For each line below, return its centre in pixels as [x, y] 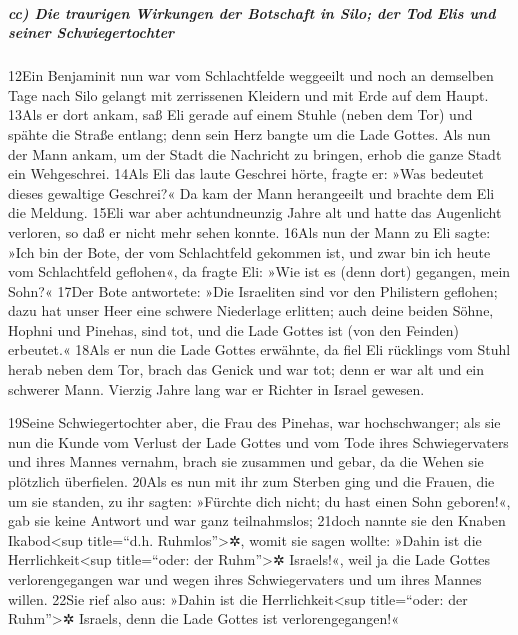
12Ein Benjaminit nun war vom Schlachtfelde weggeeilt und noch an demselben [251, 75]
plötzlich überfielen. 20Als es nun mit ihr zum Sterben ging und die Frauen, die [251, 481]
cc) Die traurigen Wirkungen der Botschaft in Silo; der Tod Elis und [252, 12]
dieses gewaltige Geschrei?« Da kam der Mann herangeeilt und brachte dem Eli [251, 192]
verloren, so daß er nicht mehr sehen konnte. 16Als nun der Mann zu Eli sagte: [249, 231]
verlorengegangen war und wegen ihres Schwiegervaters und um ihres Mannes [245, 579]
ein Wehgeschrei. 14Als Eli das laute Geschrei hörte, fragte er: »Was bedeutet [246, 173]
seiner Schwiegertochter [91, 32]
